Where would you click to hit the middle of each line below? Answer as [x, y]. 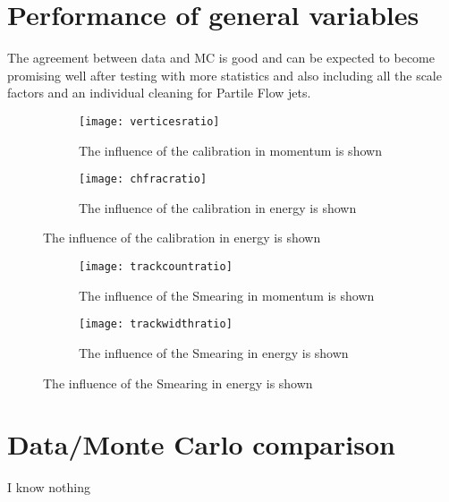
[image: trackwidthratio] [156, 324]
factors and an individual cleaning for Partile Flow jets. [159, 93]
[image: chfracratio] [143, 179]
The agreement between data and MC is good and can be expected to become [221, 58]
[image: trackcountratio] [156, 267]
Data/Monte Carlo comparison [201, 444]
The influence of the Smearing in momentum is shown [227, 295]
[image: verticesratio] [149, 121]
